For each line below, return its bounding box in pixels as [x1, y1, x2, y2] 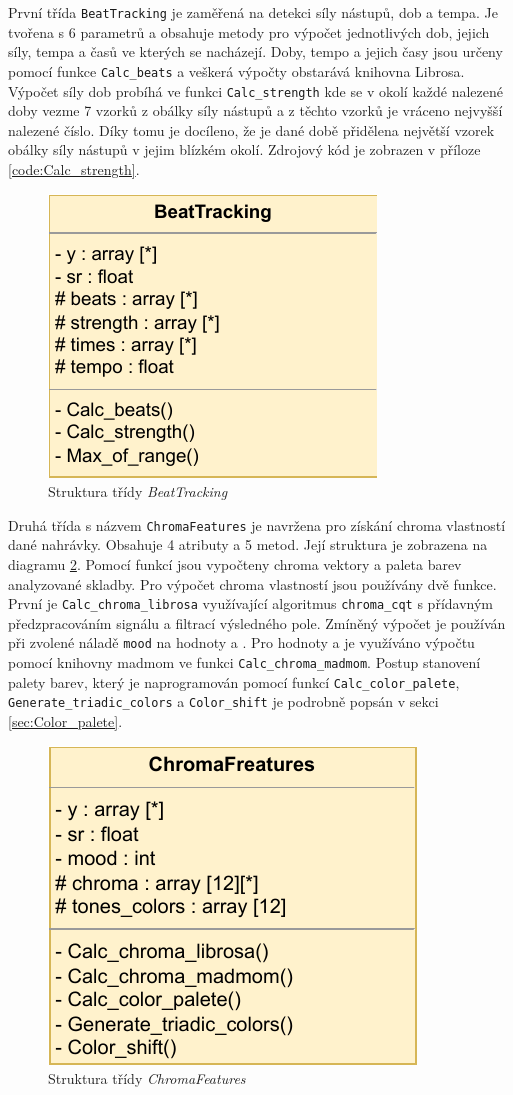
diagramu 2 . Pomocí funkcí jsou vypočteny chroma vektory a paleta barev [8, 553, 462, 574]
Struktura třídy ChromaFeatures [48, 1068, 246, 1089]
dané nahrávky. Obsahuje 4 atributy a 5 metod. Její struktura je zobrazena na [8, 534, 488, 555]
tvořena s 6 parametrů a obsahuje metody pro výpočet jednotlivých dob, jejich [8, 21, 490, 42]
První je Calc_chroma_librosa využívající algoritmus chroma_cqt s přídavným [8, 593, 494, 614]
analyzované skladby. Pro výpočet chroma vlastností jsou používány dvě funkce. [8, 573, 497, 594]
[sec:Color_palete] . [8, 711, 123, 732]
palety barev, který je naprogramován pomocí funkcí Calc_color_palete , [8, 671, 460, 692]
